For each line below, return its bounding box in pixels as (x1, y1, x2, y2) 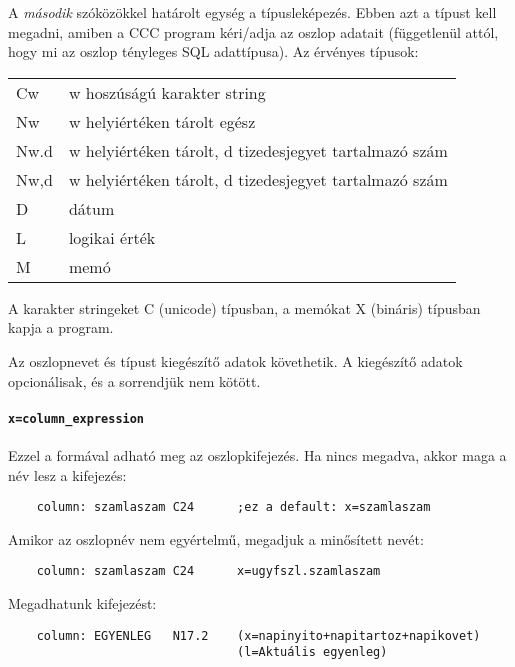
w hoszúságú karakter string (68, 80, 266, 104)
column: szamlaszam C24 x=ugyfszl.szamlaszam (36, 564, 381, 579)
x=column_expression (8, 411, 145, 426)
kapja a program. (8, 317, 114, 338)
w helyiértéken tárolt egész (68, 109, 256, 133)
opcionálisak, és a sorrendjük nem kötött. (8, 370, 261, 391)
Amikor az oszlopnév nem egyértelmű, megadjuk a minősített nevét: (8, 528, 424, 549)
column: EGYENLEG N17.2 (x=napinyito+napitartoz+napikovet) (36, 628, 481, 643)
